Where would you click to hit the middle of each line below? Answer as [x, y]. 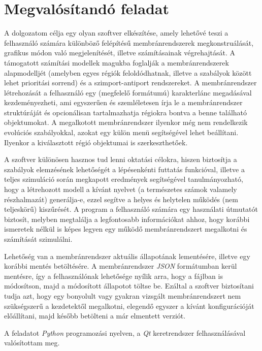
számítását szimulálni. [38, 239]
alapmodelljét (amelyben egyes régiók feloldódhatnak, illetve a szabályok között [128, 72]
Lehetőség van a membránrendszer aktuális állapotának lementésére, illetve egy [127, 256]
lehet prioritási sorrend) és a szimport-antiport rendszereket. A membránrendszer [130, 83]
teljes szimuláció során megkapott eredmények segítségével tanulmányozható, [124, 179]
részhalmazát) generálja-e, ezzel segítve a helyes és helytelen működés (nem [121, 199]
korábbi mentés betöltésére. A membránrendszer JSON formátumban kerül [121, 266]
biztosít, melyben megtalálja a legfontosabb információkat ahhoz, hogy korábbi [127, 219]
